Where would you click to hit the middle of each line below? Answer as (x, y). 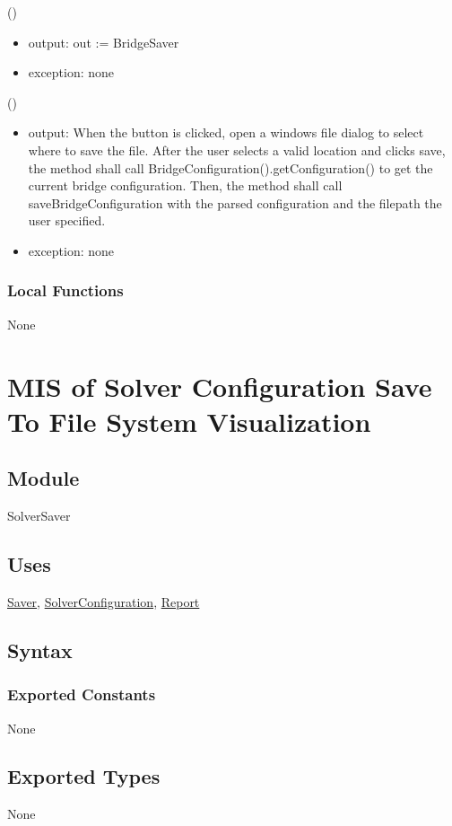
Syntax (40, 650)
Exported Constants (82, 694)
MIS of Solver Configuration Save (220, 386)
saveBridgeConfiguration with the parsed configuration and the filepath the (235, 202)
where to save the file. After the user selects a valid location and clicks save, (237, 149)
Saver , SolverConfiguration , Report (104, 601)
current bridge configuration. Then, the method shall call (185, 185)
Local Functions (65, 290)
